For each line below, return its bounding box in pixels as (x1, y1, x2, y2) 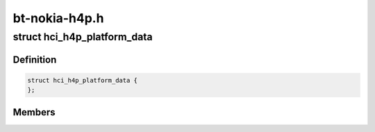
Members (12, 106, 56, 118)
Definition (12, 53, 57, 65)
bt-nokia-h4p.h (12, 10, 104, 26)
